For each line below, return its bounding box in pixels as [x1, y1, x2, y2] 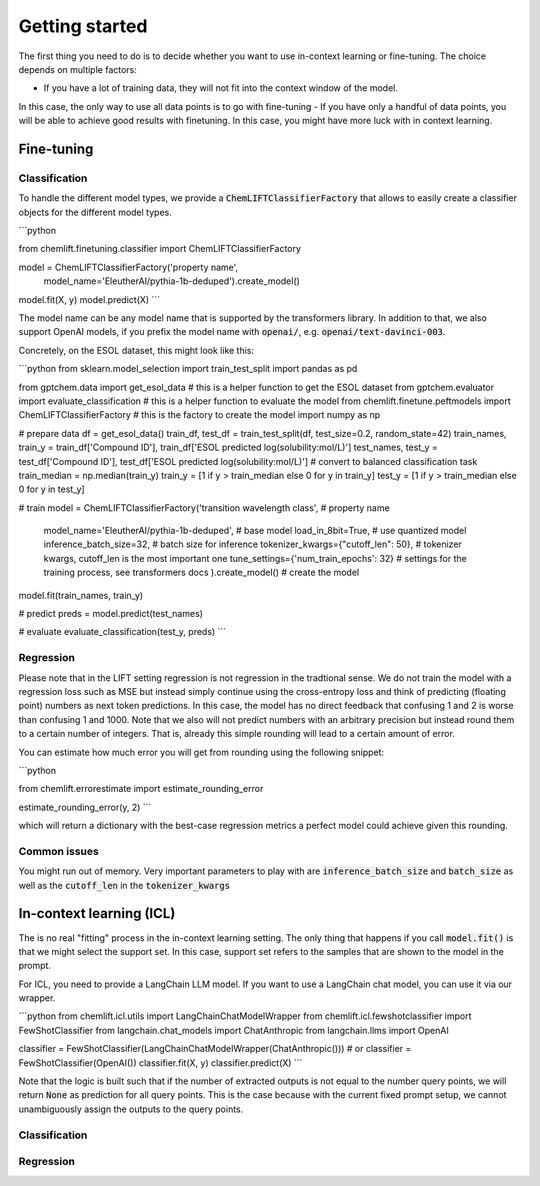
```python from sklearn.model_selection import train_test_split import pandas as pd [18, 363, 358, 375]
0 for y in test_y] [18, 483, 85, 495]
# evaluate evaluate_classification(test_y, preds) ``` [18, 626, 227, 638]
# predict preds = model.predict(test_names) [18, 608, 204, 620]
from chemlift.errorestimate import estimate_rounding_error [18, 783, 264, 795]
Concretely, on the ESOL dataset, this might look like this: [18, 344, 255, 356]
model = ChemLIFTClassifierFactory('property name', [18, 261, 239, 273]
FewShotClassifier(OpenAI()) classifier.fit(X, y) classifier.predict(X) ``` [18, 1056, 303, 1069]
